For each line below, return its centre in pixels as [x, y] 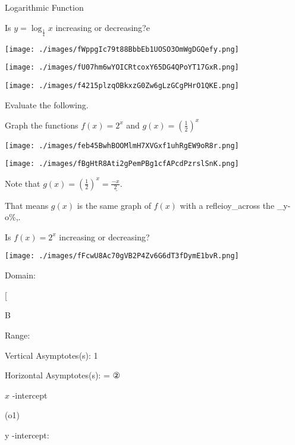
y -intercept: [27, 435]
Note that [23, 183]
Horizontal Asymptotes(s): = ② [63, 375]
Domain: [20, 275]
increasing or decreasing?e [103, 27]
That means [27, 205]
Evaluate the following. [47, 104]
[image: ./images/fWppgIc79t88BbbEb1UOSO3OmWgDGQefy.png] [122, 49]
